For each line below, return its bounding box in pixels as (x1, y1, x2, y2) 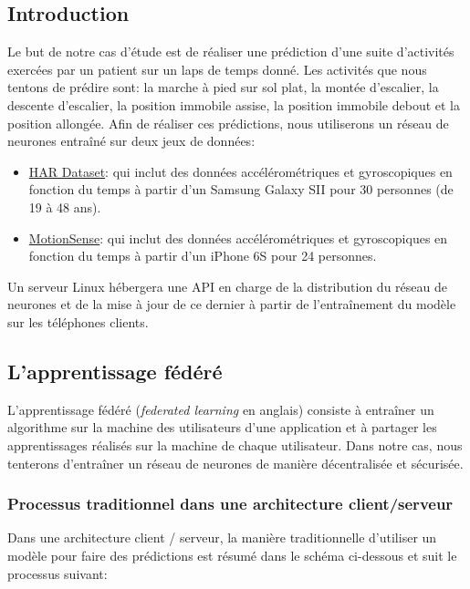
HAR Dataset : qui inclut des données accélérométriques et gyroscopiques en (28, 161, 453, 181)
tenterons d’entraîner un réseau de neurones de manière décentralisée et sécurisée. (7, 453, 464, 472)
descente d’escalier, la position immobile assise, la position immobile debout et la (7, 95, 460, 114)
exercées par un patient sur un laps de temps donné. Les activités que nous (7, 59, 427, 78)
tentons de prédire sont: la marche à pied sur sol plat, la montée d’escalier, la (7, 77, 439, 97)
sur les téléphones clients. (7, 312, 149, 331)
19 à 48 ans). (28, 197, 101, 216)
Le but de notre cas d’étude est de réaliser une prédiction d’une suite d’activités (7, 42, 454, 61)
